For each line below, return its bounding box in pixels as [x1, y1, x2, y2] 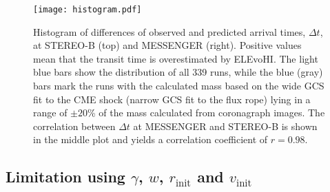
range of [33, 105, 68, 120]
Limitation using [6, 166, 125, 187]
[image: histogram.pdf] [33, 5, 142, 14]
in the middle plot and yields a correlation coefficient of [33, 132, 268, 147]
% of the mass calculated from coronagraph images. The [87, 105, 325, 120]
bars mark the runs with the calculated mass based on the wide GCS [33, 78, 324, 93]
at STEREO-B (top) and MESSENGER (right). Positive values [33, 38, 302, 52]
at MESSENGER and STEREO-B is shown [133, 118, 318, 133]
